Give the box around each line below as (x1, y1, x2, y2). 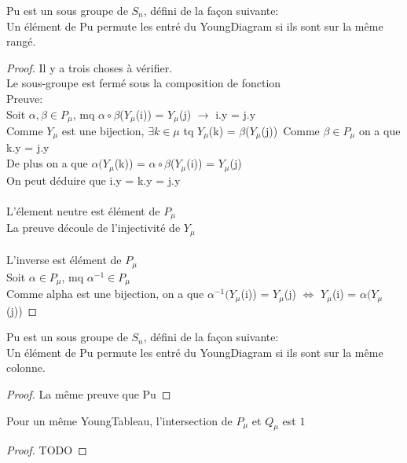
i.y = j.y (215, 105, 256, 122)
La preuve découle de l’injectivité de (6, 219, 181, 236)
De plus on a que (6, 155, 88, 171)
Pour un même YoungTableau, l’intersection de (6, 412, 233, 428)
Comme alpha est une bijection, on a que (6, 285, 204, 302)
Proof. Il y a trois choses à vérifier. (6, 59, 173, 75)
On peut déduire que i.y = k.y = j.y (6, 171, 181, 188)
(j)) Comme (261, 123, 320, 139)
